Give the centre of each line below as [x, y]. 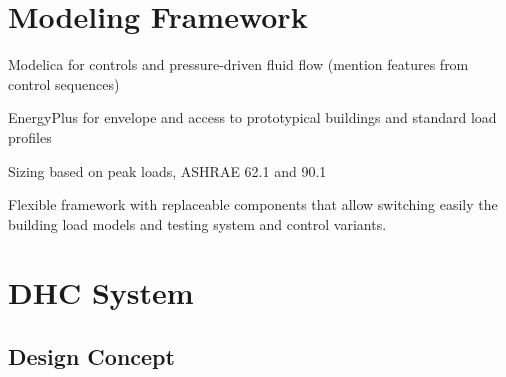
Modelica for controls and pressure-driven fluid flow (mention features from [238, 64]
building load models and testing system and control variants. [197, 223]
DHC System [101, 292]
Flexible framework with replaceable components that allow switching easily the [253, 204]
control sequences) [64, 83]
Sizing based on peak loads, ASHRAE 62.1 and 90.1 [167, 170]
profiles [30, 136]
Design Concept [91, 356]
